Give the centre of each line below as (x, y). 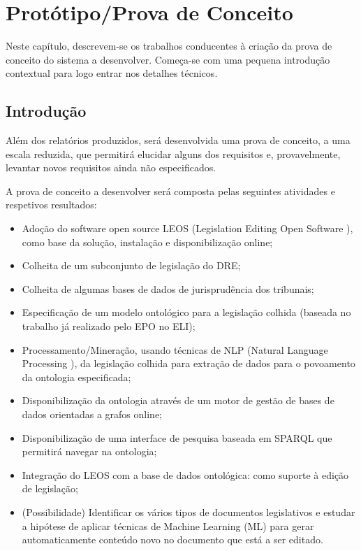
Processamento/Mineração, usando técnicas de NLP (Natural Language (175, 349)
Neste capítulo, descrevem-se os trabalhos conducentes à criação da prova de (169, 46)
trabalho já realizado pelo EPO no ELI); (109, 326)
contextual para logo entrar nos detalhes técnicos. (112, 73)
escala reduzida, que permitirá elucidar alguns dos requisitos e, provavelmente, (173, 153)
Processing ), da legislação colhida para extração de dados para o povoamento (189, 363)
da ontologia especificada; (76, 377)
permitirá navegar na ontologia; (89, 451)
